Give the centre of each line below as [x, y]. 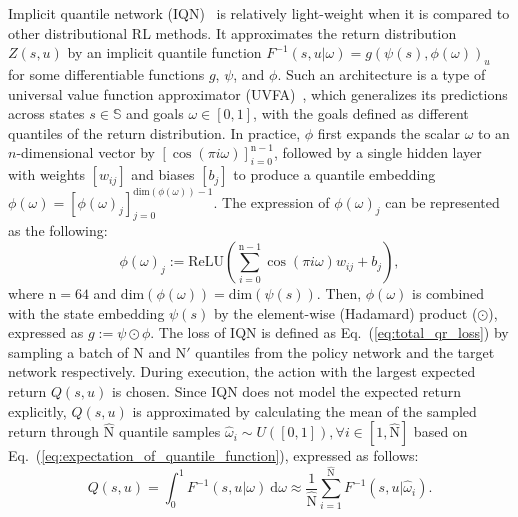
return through [54, 431]
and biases [163, 174]
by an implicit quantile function [164, 52]
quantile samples [169, 431]
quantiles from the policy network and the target [345, 351]
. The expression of [271, 201]
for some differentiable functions [106, 73]
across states [46, 113]
